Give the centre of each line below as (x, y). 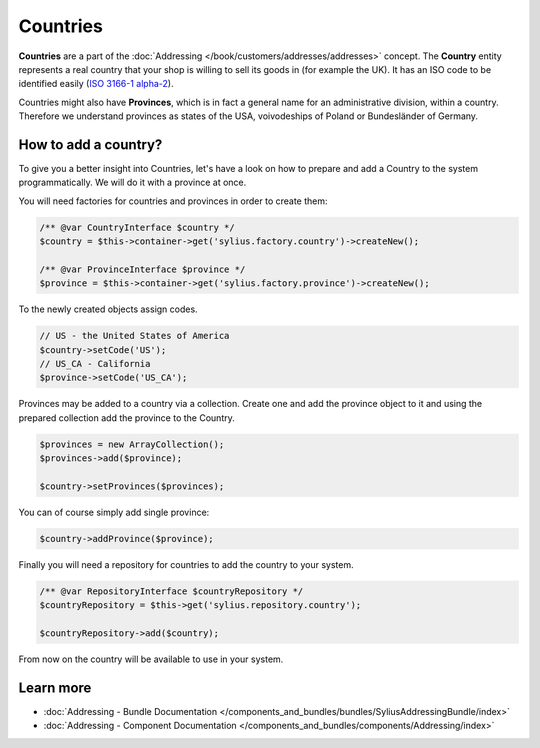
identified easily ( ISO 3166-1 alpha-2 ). (96, 84)
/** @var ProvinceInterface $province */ (142, 269)
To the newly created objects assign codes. (108, 309)
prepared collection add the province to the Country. (126, 417)
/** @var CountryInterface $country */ (137, 227)
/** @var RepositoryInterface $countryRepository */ (171, 591)
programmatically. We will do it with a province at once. (132, 182)
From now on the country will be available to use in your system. (151, 659)
